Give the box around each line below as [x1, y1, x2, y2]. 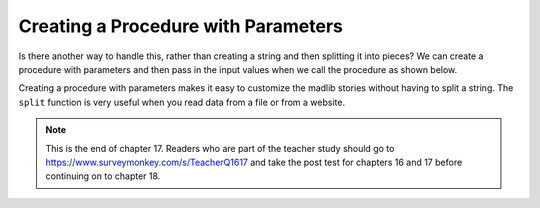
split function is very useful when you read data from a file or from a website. [18, 96, 345, 108]
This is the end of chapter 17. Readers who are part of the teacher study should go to [45, 142, 395, 154]
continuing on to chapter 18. [45, 170, 161, 182]
